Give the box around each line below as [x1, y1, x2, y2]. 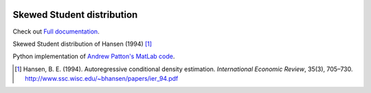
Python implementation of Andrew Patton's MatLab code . [12, 52, 175, 61]
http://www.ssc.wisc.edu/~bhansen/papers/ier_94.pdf [25, 75, 179, 83]
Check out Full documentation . [12, 27, 100, 36]
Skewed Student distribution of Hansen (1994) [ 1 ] [12, 40, 153, 48]
